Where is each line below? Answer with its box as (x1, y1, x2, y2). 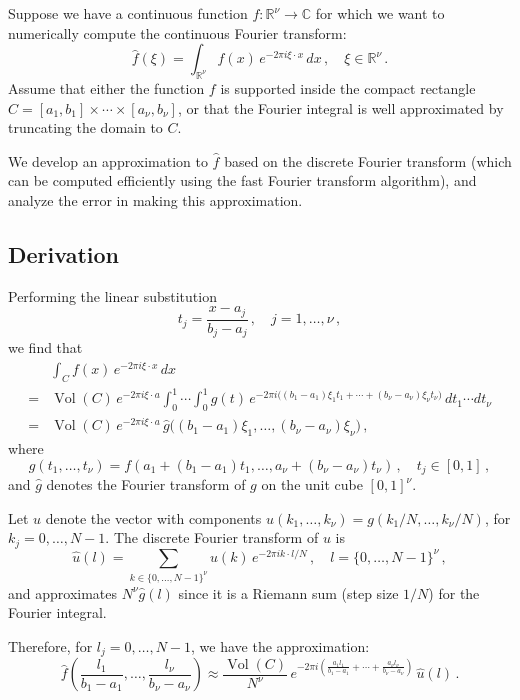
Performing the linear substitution (8, 285, 217, 306)
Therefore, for (8, 635, 93, 656)
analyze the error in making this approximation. (8, 189, 303, 210)
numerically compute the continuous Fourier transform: (8, 22, 347, 43)
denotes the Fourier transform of (46, 474, 246, 495)
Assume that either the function (8, 77, 205, 98)
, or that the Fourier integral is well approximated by (177, 97, 504, 118)
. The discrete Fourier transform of (105, 527, 319, 548)
